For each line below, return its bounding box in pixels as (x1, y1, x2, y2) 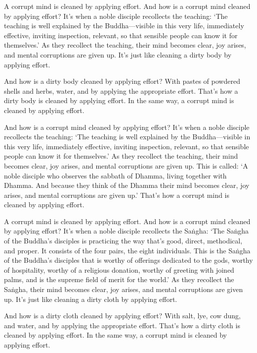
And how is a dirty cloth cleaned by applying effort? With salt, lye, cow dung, (4, 310, 241, 321)
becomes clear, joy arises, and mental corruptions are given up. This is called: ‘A (4, 160, 248, 171)
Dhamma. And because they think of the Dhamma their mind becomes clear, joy (4, 180, 250, 190)
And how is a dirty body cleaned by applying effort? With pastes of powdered (4, 76, 240, 86)
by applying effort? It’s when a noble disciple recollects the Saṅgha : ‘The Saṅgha (4, 226, 249, 236)
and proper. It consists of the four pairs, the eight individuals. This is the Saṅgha (4, 245, 251, 255)
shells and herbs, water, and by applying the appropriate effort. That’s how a (4, 85, 238, 96)
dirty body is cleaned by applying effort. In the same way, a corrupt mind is (4, 95, 234, 106)
